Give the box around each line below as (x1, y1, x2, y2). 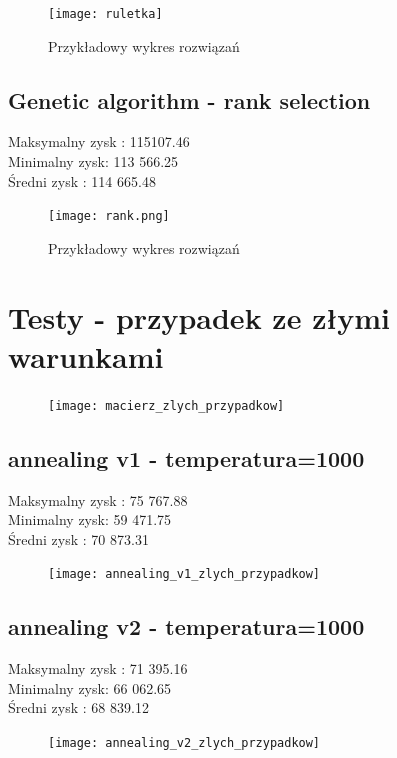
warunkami (8, 335, 164, 376)
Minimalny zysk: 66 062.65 (8, 677, 172, 698)
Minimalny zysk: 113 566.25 (8, 151, 179, 172)
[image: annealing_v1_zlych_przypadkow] (48, 567, 321, 582)
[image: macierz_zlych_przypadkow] (48, 398, 285, 413)
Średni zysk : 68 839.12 (8, 697, 149, 718)
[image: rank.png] (48, 209, 170, 224)
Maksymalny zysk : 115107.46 (8, 131, 190, 152)
